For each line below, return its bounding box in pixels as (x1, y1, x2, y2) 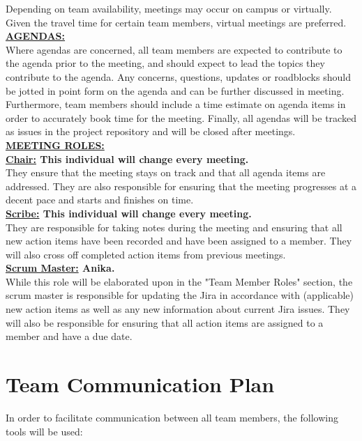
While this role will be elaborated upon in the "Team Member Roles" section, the (6, 274, 353, 288)
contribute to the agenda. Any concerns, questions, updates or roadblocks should (6, 69, 351, 84)
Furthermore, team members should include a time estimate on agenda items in (6, 97, 346, 111)
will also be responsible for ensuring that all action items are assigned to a (6, 315, 324, 330)
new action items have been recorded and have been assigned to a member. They (6, 233, 352, 248)
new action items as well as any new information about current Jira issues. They (6, 302, 350, 316)
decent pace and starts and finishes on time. (6, 192, 194, 207)
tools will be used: (6, 424, 83, 438)
